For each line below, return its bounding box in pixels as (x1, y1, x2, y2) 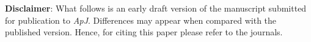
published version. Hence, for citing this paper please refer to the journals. (5, 26, 283, 38)
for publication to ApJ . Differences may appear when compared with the (5, 13, 277, 26)
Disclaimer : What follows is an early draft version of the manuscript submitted (5, 2, 307, 14)
